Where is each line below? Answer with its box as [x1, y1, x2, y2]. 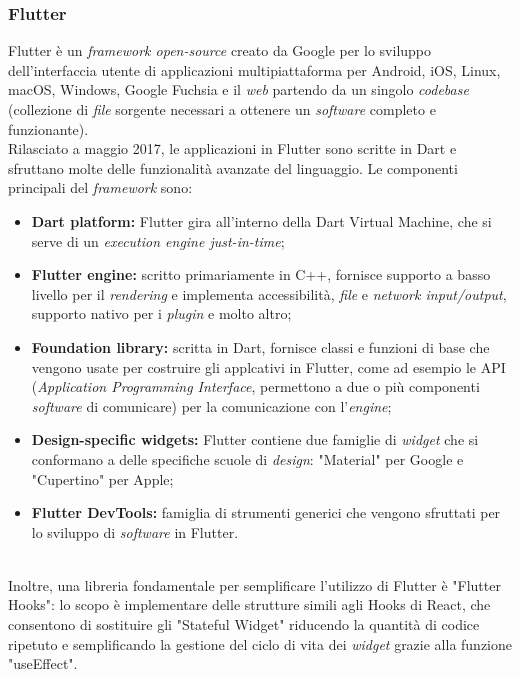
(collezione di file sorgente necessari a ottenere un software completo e [8, 99, 436, 119]
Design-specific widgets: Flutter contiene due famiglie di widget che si [31, 429, 479, 450]
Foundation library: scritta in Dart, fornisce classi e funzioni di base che [31, 336, 490, 357]
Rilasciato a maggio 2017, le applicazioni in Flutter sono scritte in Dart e [8, 138, 457, 159]
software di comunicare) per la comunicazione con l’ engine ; [31, 395, 392, 416]
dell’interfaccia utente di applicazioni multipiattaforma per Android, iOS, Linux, [8, 59, 501, 80]
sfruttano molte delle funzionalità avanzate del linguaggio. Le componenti [8, 157, 458, 178]
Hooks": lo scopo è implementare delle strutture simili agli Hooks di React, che [8, 594, 491, 615]
